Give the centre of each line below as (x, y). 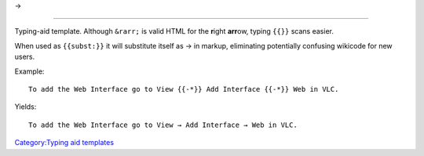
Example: (29, 71)
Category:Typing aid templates (64, 143)
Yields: (26, 107)
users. (25, 57)
